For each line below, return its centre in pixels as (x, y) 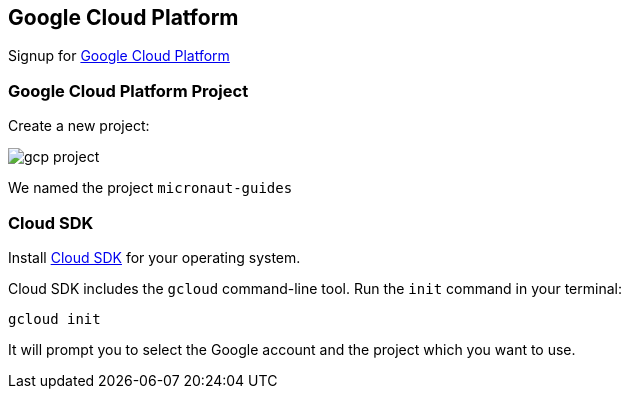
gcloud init (54, 318)
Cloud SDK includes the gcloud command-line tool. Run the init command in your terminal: (315, 288)
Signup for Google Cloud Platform (119, 56)
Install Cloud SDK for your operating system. (154, 257)
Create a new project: (79, 126)
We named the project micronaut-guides (150, 188)
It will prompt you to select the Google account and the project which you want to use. (292, 349)
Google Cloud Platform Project (128, 90)
